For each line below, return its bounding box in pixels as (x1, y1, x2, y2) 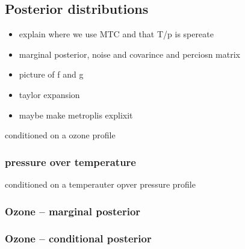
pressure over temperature (5, 154, 136, 169)
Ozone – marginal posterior (5, 203, 141, 218)
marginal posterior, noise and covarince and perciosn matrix (19, 48, 241, 60)
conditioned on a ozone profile (5, 129, 116, 141)
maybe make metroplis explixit (19, 108, 133, 121)
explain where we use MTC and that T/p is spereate (19, 28, 214, 40)
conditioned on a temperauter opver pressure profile (5, 177, 196, 190)
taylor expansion (19, 88, 80, 100)
